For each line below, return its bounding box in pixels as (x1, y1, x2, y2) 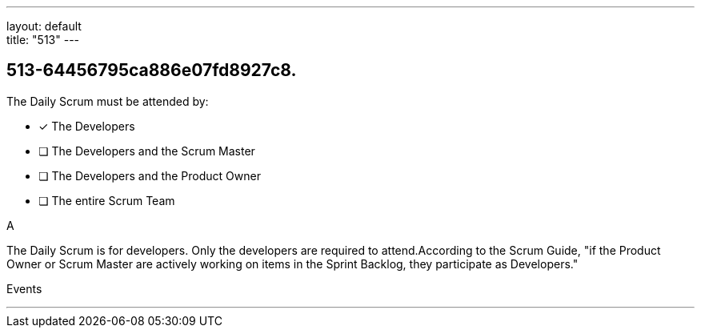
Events (6, 281, 42, 296)
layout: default (6, 19, 82, 33)
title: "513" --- (6, 33, 80, 46)
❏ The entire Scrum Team (38, 193, 175, 207)
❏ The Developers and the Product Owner (38, 168, 261, 183)
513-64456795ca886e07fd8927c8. (6, 60, 297, 81)
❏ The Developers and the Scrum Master (38, 143, 255, 158)
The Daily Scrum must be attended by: (6, 94, 209, 108)
